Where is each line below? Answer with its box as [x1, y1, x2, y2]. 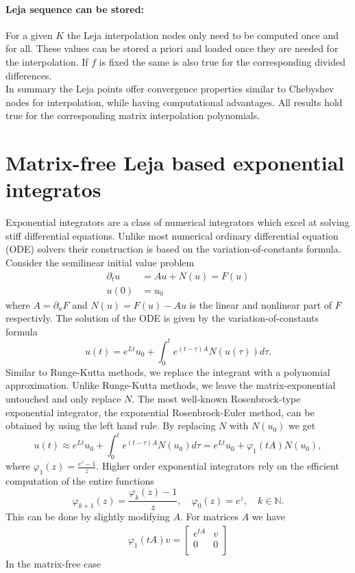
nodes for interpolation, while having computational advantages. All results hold [5, 94, 343, 109]
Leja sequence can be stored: [5, 1, 145, 16]
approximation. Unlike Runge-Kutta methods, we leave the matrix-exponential [5, 378, 336, 392]
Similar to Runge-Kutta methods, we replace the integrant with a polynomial [5, 364, 330, 379]
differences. [5, 68, 52, 82]
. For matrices [180, 509, 239, 524]
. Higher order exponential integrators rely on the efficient [96, 459, 339, 473]
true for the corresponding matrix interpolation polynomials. [5, 108, 260, 123]
